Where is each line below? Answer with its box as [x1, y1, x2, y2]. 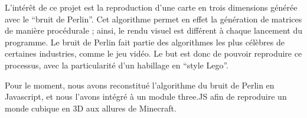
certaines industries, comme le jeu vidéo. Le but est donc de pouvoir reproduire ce [5, 47, 302, 60]
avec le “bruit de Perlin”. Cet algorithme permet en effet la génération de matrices [5, 12, 302, 25]
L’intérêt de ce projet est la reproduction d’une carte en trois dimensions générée [5, 1, 298, 13]
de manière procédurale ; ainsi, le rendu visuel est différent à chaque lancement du [5, 24, 303, 37]
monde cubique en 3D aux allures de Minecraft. [5, 101, 177, 114]
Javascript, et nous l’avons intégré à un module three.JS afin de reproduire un [5, 90, 287, 103]
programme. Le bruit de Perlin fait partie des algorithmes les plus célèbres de [5, 35, 285, 48]
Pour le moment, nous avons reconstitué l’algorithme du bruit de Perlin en [5, 78, 275, 91]
